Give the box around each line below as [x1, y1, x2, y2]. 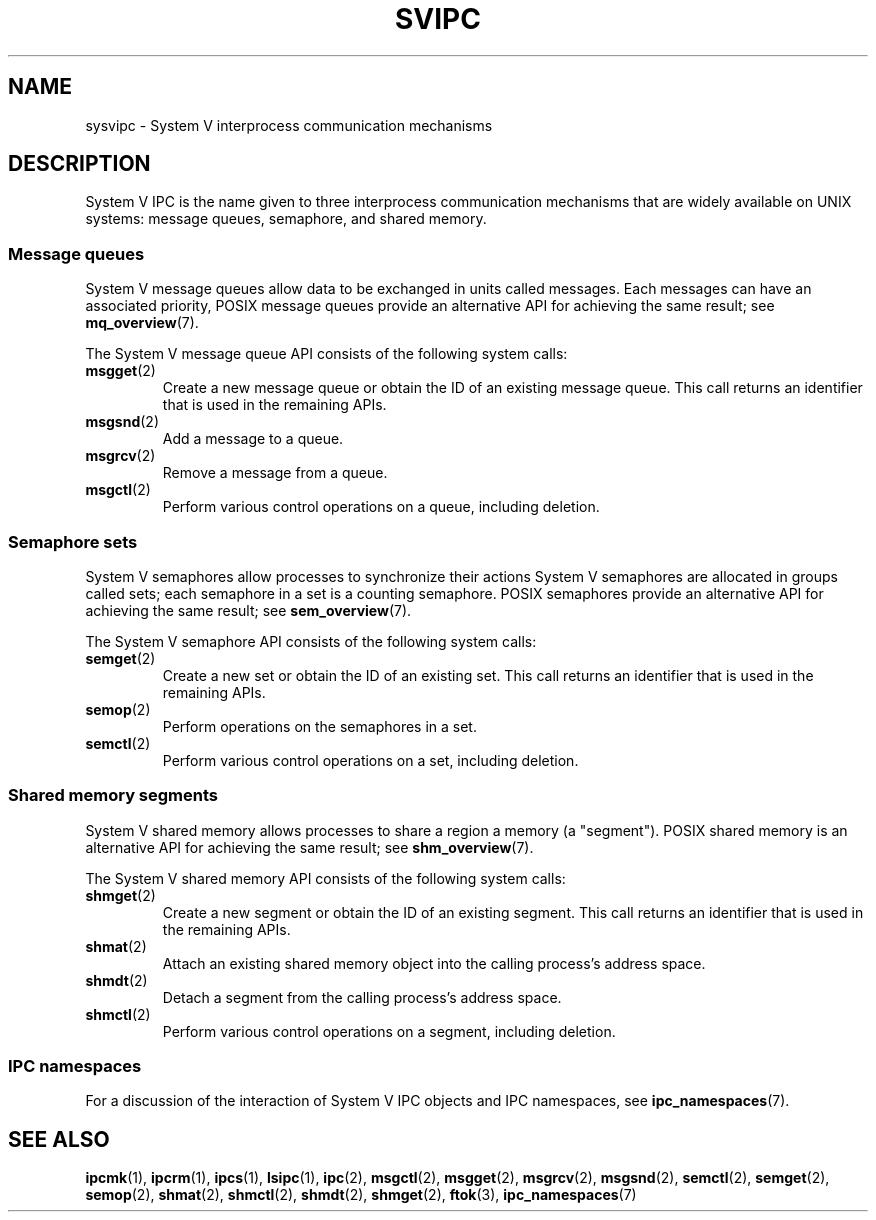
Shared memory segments [8, 785, 219, 806]
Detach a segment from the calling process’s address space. [162, 988, 562, 1006]
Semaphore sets [8, 531, 138, 552]
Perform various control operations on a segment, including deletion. [162, 1022, 616, 1040]
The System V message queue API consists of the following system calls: [85, 345, 568, 363]
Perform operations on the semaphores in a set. [162, 717, 477, 735]
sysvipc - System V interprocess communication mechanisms [85, 116, 493, 134]
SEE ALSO [8, 1126, 110, 1152]
